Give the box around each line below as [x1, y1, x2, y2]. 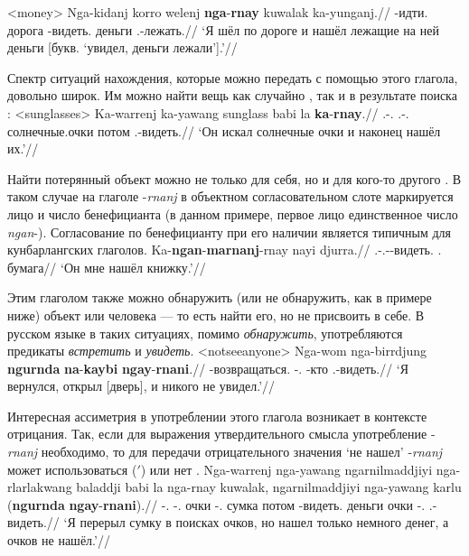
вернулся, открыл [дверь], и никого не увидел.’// [7, 376, 276, 395]
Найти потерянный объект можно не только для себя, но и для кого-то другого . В [7, 169, 462, 188]
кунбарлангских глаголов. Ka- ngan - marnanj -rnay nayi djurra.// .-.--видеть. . [7, 240, 442, 259]
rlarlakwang [7, 477, 72, 496]
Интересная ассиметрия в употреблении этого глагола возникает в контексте [7, 406, 427, 425]
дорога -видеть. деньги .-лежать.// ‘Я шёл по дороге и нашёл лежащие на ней [7, 20, 439, 39]
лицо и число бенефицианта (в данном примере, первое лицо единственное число [7, 204, 458, 223]
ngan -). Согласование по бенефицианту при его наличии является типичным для [7, 222, 451, 241]
